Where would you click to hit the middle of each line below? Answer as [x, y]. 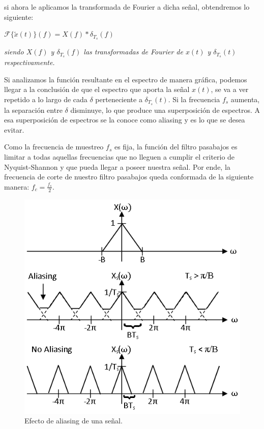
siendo [14, 52]
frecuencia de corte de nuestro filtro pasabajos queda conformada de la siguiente [129, 177]
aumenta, [245, 99]
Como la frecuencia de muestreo [54, 147]
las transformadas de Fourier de [133, 52]
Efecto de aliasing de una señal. [74, 421]
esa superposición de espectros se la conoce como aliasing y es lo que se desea [125, 120]
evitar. [14, 129]
